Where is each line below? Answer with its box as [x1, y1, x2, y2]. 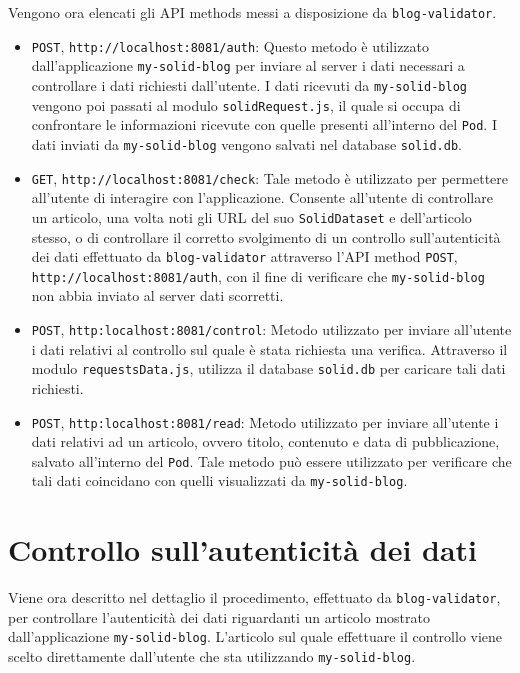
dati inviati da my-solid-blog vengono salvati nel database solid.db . [31, 133, 462, 154]
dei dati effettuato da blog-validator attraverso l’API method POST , [31, 246, 458, 267]
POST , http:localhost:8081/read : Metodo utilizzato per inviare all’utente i [31, 411, 499, 432]
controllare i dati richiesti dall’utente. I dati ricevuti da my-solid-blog [31, 74, 467, 95]
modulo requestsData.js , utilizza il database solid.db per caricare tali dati [31, 358, 506, 379]
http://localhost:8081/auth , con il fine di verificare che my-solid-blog [31, 265, 485, 286]
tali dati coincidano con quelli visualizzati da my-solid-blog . [31, 470, 408, 491]
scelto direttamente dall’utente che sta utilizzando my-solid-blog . [8, 646, 416, 667]
